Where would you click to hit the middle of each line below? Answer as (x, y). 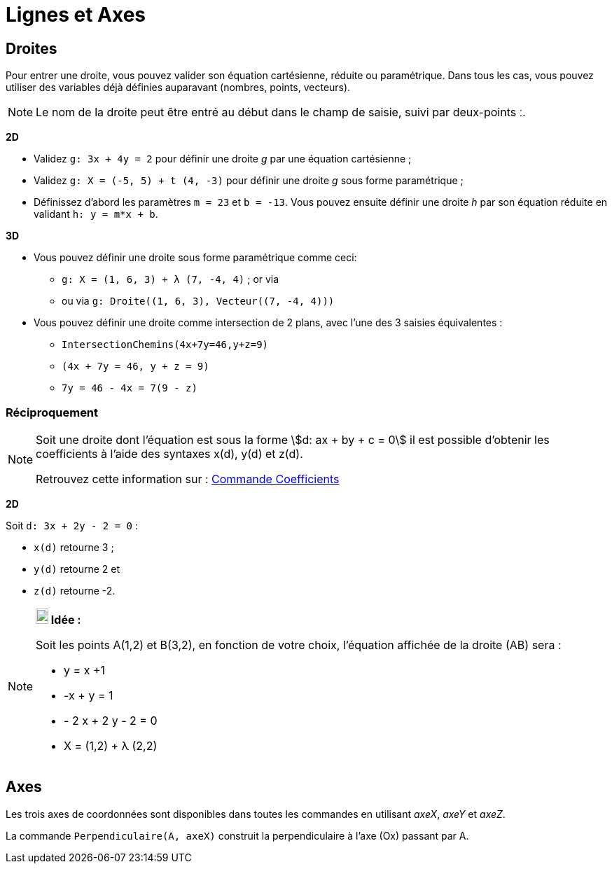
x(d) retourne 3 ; (74, 547)
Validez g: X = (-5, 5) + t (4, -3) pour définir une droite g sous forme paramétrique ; (249, 181)
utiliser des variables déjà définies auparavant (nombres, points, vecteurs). (178, 88)
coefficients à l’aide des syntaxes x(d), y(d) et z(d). (169, 453)
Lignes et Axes (76, 15)
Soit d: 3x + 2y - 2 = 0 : (72, 525)
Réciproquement (52, 412)
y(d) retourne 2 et (77, 569)
